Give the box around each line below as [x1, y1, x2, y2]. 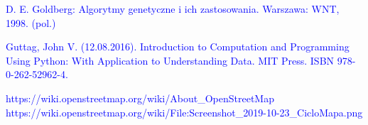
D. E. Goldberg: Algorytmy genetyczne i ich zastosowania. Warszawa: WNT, [6, 1, 340, 16]
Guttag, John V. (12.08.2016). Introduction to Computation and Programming [6, 39, 350, 54]
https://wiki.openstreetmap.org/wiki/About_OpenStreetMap [6, 90, 274, 105]
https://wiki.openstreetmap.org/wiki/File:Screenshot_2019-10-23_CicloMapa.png [6, 104, 363, 119]
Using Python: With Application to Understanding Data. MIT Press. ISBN [6, 53, 335, 67]
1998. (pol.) [6, 15, 56, 30]
